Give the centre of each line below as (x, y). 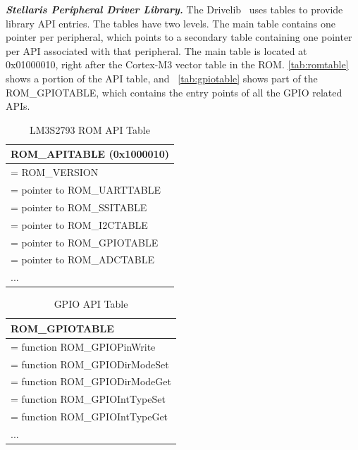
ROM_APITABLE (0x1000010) (90, 154)
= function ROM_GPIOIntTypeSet (88, 399)
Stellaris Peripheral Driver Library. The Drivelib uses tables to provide (174, 9)
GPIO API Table (91, 304)
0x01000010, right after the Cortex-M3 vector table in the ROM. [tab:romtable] (177, 64)
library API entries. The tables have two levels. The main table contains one (171, 23)
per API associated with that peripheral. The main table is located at (156, 50)
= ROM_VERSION (55, 172)
